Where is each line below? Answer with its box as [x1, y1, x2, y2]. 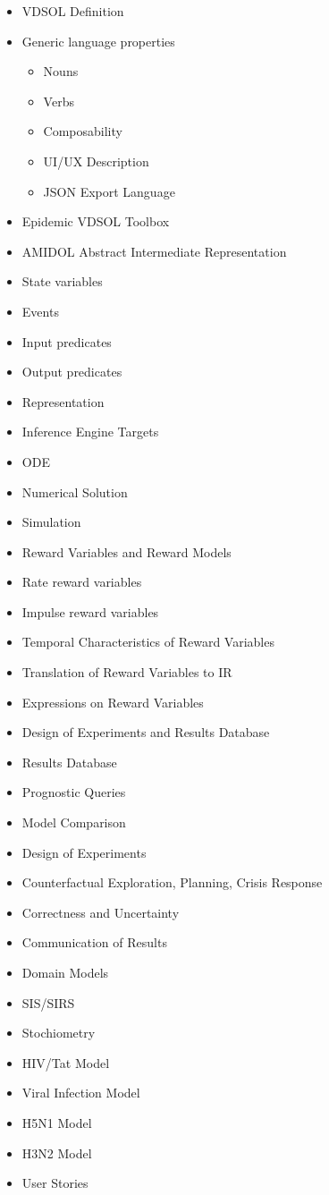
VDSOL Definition [21, 2, 124, 20]
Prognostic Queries [21, 783, 126, 801]
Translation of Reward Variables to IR [21, 663, 232, 682]
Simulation [21, 513, 81, 531]
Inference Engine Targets [21, 422, 159, 441]
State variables [21, 272, 103, 291]
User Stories [21, 1174, 89, 1192]
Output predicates [21, 362, 122, 381]
